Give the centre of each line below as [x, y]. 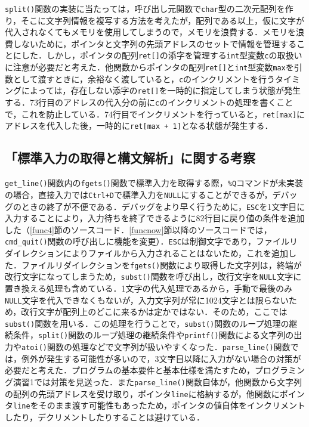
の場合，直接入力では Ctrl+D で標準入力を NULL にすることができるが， [139, 194]
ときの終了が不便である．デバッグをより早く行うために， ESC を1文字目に [163, 206]
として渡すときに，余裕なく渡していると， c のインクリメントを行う [144, 78]
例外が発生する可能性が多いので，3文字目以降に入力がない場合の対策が [161, 358]
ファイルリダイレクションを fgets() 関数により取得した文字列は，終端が [161, 264]
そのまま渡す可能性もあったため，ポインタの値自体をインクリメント [172, 405]
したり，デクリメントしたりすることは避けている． [105, 417]
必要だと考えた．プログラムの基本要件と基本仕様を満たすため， [130, 370]
